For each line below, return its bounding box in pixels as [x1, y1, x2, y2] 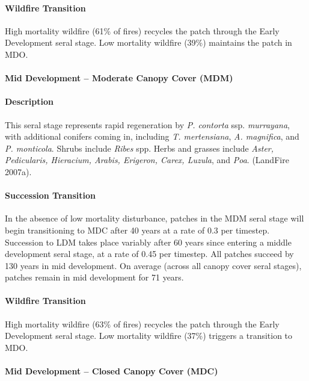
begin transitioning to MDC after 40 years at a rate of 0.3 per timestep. [5, 223, 270, 236]
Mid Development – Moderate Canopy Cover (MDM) [5, 72, 233, 84]
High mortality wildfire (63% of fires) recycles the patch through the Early [5, 317, 280, 330]
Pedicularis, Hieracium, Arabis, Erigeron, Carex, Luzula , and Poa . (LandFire [5, 153, 289, 166]
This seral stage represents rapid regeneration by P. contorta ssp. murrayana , [5, 118, 290, 131]
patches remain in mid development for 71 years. [5, 271, 184, 283]
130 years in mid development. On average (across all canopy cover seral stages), [5, 259, 302, 271]
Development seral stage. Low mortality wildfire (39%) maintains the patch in [5, 36, 292, 49]
